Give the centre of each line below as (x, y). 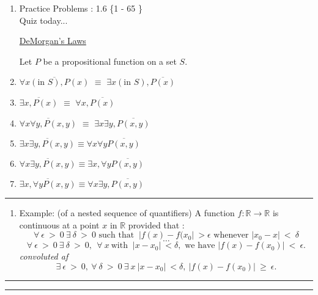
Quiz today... (43, 20)
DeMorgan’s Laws (53, 41)
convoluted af (44, 256)
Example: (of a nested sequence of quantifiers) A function (127, 213)
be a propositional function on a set (110, 61)
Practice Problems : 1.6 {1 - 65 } (81, 8)
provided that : (156, 224)
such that (116, 235)
